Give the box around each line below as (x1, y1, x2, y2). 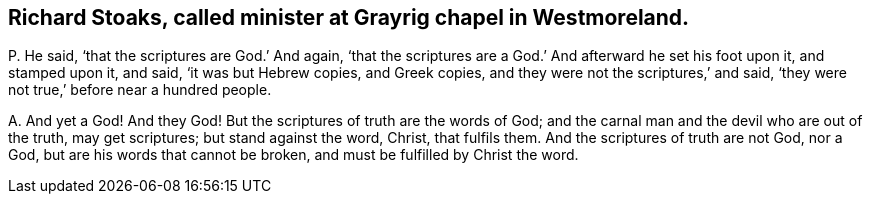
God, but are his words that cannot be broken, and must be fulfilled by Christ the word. (8, 146, 579, 164)
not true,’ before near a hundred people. (8, 81, 272, 99)
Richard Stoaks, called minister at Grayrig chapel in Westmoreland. (8, 5, 690, 30)
